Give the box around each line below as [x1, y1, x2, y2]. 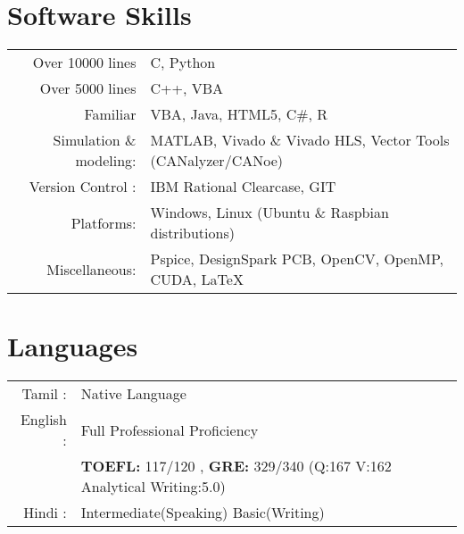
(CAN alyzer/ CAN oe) [150, 150, 283, 171]
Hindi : [23, 502, 67, 523]
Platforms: [70, 212, 137, 233]
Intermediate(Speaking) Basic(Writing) [80, 502, 325, 523]
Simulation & [53, 129, 137, 151]
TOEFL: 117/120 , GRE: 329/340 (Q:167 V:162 [80, 455, 392, 477]
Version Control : [29, 176, 137, 197]
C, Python [150, 52, 216, 73]
